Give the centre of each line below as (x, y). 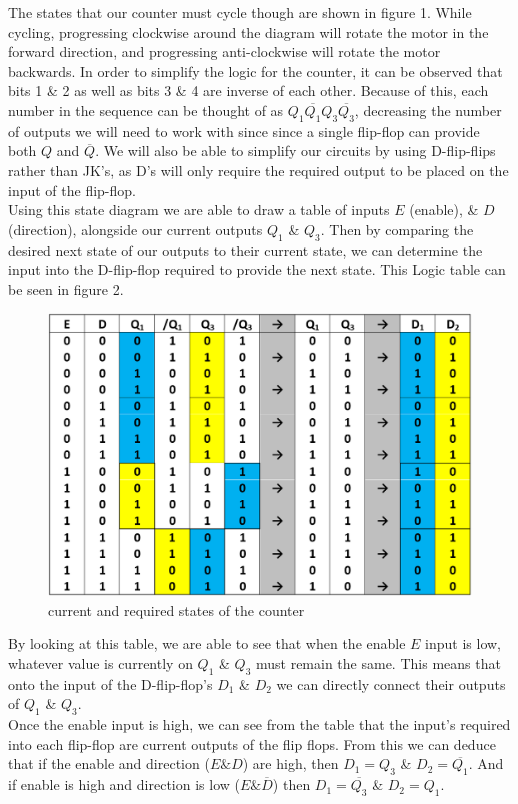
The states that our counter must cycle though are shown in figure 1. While (240, 12)
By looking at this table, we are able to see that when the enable (207, 643)
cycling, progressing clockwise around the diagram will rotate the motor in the (248, 31)
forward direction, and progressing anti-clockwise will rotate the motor (224, 51)
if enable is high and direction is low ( (124, 784)
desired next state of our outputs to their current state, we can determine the (245, 249)
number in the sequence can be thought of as (146, 109)
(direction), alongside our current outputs (135, 228)
